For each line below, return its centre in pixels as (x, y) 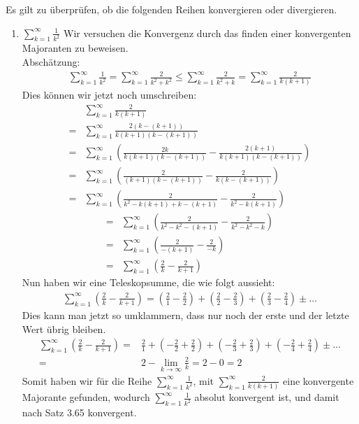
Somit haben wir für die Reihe (87, 380)
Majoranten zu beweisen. (75, 48)
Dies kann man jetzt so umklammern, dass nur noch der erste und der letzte (185, 315)
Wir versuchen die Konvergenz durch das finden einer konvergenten (207, 33)
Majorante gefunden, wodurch (86, 397)
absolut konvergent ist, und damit (267, 397)
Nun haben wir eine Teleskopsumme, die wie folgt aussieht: (148, 282)
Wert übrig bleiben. (64, 328)
